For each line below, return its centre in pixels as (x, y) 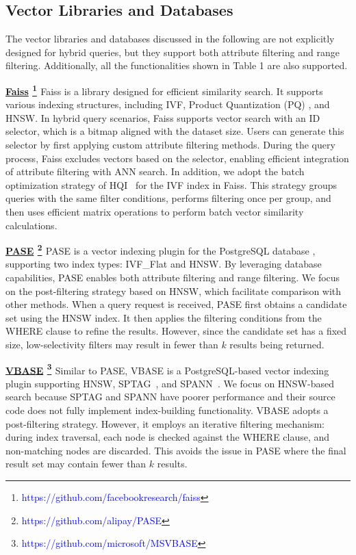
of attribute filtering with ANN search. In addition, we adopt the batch (155, 171)
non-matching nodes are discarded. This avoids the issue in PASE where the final (176, 450)
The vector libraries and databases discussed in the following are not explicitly (170, 39)
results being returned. (277, 344)
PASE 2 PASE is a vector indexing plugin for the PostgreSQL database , (161, 249)
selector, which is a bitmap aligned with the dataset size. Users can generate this (175, 131)
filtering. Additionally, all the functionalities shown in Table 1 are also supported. (177, 65)
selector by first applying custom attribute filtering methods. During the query (170, 145)
